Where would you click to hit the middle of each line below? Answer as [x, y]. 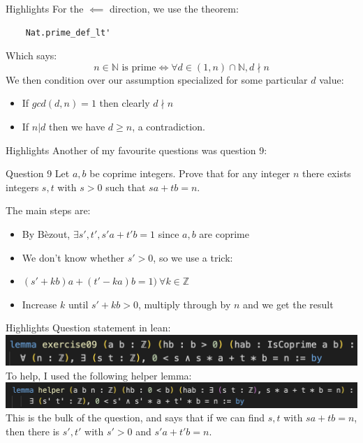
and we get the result [288, 304]
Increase [39, 304]
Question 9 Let [38, 173]
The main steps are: [48, 210]
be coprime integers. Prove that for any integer [190, 173]
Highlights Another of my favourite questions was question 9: [136, 150]
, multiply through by [185, 304]
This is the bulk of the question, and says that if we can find [135, 418]
